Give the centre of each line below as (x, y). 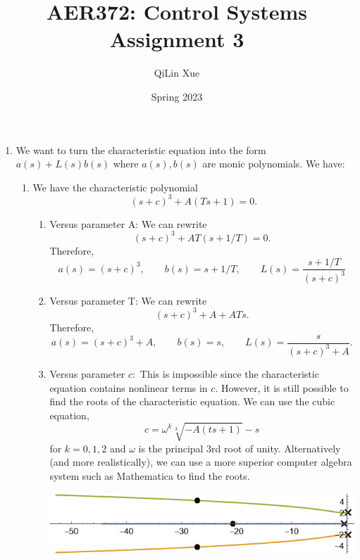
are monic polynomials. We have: (274, 164)
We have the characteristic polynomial (115, 187)
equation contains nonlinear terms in (129, 387)
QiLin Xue (177, 73)
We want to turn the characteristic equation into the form (141, 149)
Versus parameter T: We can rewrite (128, 300)
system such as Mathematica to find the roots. (150, 476)
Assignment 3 (177, 39)
